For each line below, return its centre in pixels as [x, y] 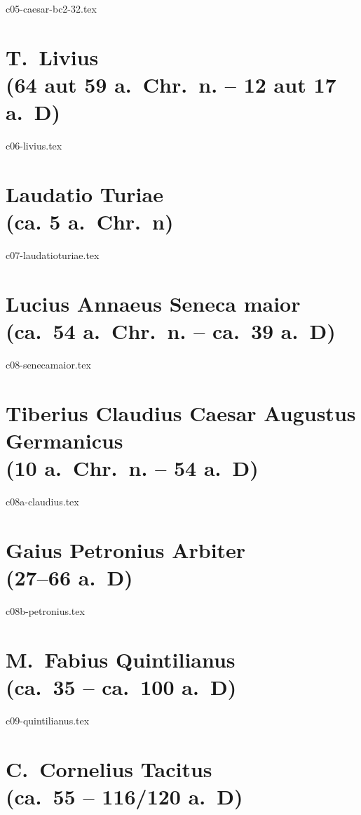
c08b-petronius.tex [45, 610]
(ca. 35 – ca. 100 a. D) [121, 686]
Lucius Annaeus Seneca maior [153, 303]
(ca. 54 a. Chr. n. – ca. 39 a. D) [171, 330]
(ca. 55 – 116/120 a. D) [124, 796]
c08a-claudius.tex [42, 501]
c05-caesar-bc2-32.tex [51, 8]
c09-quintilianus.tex [48, 720]
